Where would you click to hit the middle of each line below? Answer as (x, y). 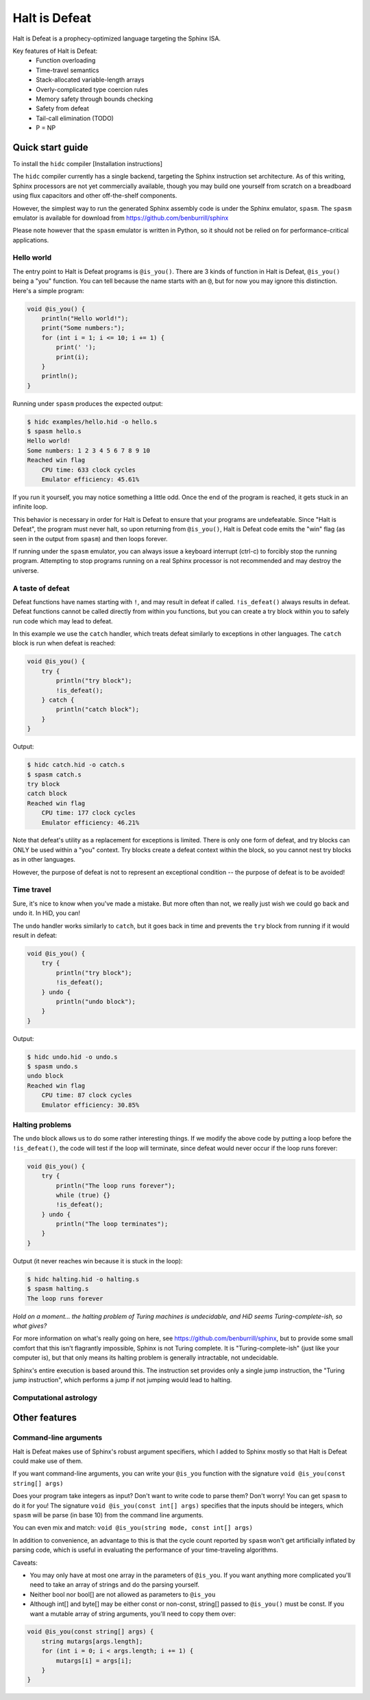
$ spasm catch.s (54, 774)
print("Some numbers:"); (83, 328)
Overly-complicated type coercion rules (92, 89)
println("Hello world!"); (85, 318)
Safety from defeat (62, 108)
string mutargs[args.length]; (92, 1641)
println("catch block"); (98, 710)
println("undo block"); (96, 1001)
